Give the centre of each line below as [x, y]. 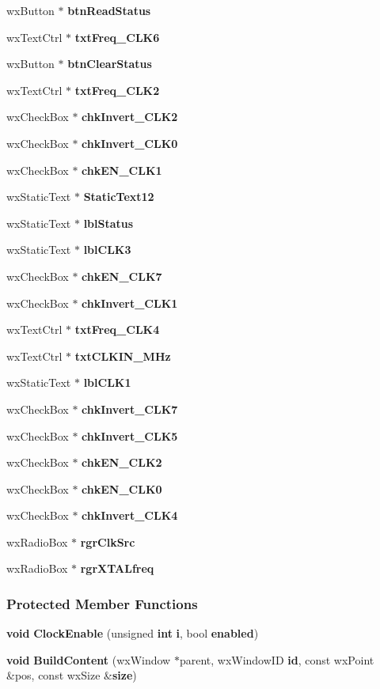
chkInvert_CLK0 [130, 143]
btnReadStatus [109, 10]
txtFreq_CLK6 [117, 37]
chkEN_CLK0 [122, 488]
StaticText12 [119, 197]
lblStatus [108, 223]
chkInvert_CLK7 [130, 409]
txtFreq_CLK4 [117, 329]
